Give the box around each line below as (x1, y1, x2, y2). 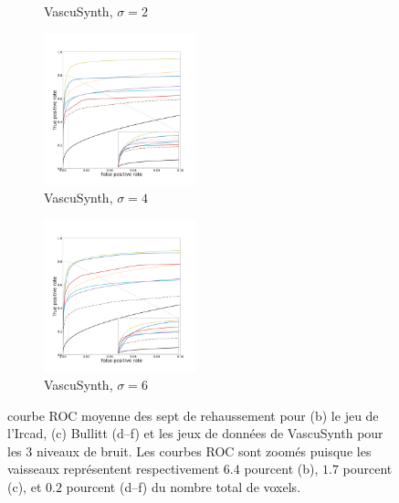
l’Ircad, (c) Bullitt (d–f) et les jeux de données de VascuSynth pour (7, 424, 383, 443)
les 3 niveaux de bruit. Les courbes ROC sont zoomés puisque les (7, 441, 372, 460)
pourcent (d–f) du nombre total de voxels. (66, 477, 301, 496)
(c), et (7, 477, 42, 496)
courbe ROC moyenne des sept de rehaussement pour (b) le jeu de (7, 405, 379, 424)
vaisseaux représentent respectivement (7, 459, 220, 478)
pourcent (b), (244, 459, 319, 478)
